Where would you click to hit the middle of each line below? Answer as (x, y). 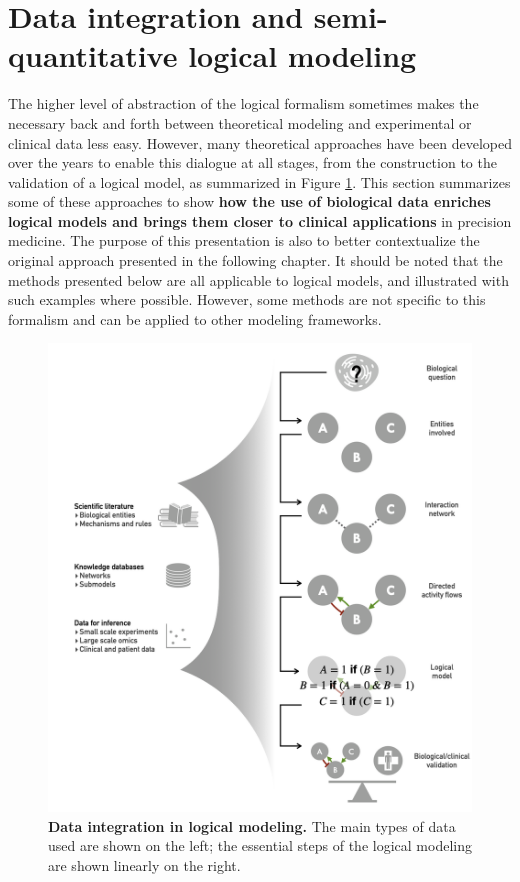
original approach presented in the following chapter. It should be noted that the (255, 260)
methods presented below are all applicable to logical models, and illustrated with (258, 279)
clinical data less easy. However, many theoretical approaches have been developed (260, 142)
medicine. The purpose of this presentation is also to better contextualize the (244, 240)
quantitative (93, 55)
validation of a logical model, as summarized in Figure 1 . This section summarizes (259, 181)
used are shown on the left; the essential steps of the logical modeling (260, 845)
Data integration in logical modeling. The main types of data (252, 825)
